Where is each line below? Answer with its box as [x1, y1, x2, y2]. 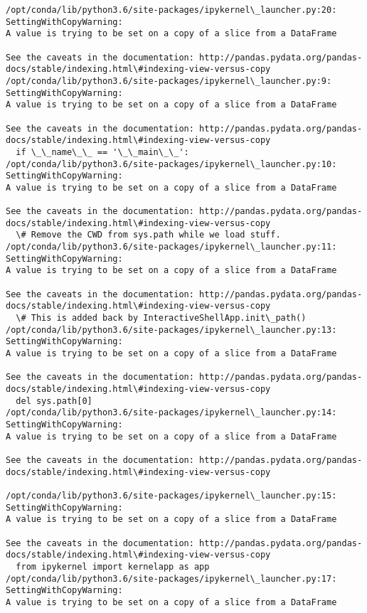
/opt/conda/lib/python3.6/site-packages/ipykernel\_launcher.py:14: [6, 407, 337, 418]
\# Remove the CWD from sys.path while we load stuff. [16, 230, 281, 240]
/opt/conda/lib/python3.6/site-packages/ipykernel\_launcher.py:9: [6, 75, 332, 86]
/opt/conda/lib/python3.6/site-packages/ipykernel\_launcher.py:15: [6, 490, 337, 501]
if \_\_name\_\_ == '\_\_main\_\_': [16, 146, 189, 157]
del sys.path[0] [16, 395, 92, 406]
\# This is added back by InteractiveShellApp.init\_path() [16, 313, 307, 324]
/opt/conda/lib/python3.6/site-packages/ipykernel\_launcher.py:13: [6, 324, 337, 335]
